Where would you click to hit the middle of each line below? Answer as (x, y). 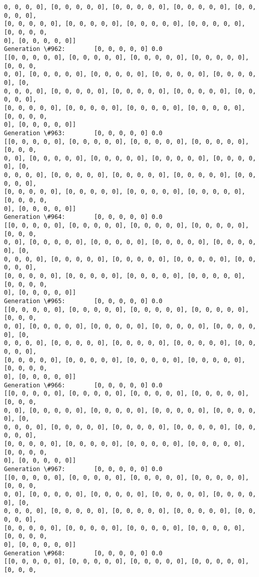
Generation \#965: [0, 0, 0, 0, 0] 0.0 (83, 301)
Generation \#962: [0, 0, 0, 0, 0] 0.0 (83, 49)
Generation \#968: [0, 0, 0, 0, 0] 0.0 (83, 553)
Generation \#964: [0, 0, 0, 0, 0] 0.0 (83, 217)
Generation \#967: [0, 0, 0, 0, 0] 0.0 (83, 469)
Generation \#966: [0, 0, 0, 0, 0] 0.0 (83, 385)
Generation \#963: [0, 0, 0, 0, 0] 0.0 (83, 133)
